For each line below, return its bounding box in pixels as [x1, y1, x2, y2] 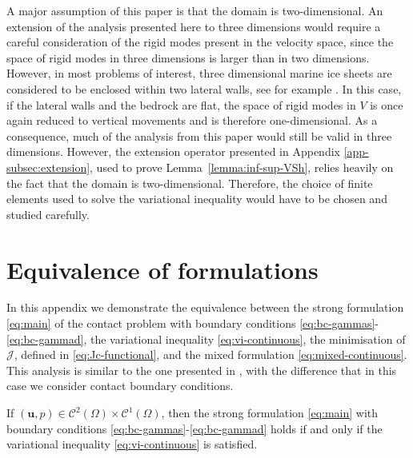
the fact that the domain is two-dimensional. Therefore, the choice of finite [6, 174, 373, 191]
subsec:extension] [6, 158, 90, 175]
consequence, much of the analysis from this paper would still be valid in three [6, 127, 392, 144]
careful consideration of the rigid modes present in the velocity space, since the [6, 34, 394, 50]
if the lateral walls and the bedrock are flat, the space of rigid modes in [6, 96, 356, 113]
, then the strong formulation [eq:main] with [161, 404, 379, 420]
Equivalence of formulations [6, 253, 319, 285]
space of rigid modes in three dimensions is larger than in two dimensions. [6, 49, 370, 66]
